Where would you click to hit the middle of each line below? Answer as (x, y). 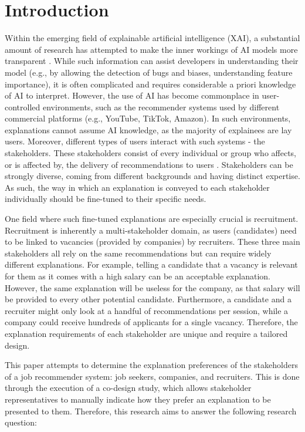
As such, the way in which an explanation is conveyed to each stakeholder (137, 187)
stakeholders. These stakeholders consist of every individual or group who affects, (151, 153)
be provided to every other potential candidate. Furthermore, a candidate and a (148, 299)
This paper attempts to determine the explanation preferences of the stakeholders (151, 365)
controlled (23, 107)
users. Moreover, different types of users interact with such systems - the (135, 141)
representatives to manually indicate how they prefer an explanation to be (138, 399)
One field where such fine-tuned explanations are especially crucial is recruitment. (152, 219)
